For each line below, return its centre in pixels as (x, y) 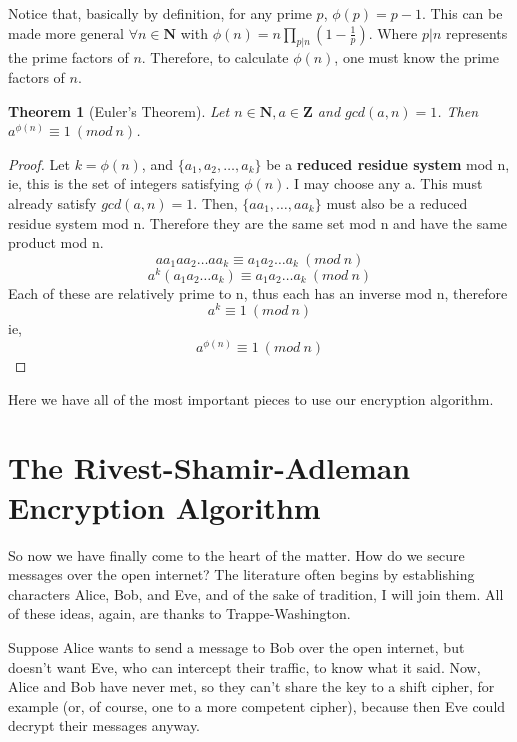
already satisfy (52, 202)
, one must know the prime (416, 57)
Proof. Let (39, 163)
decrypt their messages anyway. (104, 725)
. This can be (462, 13)
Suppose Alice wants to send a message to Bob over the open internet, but (236, 646)
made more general (66, 32)
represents (477, 32)
